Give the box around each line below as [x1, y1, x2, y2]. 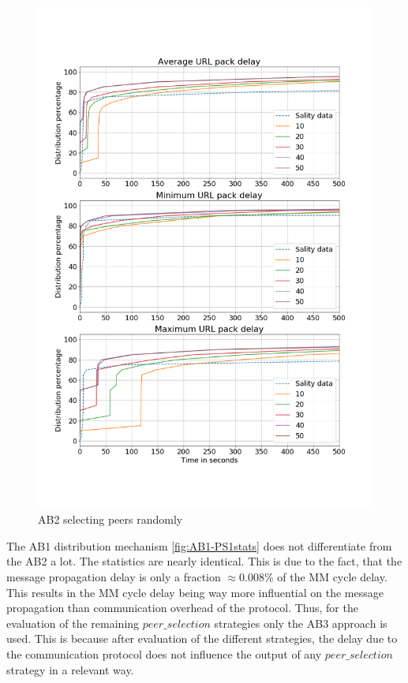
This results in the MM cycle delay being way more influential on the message [6, 584, 384, 600]
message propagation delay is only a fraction [6, 568, 221, 584]
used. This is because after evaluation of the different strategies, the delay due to [6, 630, 398, 647]
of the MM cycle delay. [277, 568, 387, 584]
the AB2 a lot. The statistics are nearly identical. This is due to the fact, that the [6, 553, 402, 569]
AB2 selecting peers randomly [38, 511, 183, 528]
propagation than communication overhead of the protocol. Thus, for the [6, 599, 358, 616]
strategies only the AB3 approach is [214, 614, 387, 631]
